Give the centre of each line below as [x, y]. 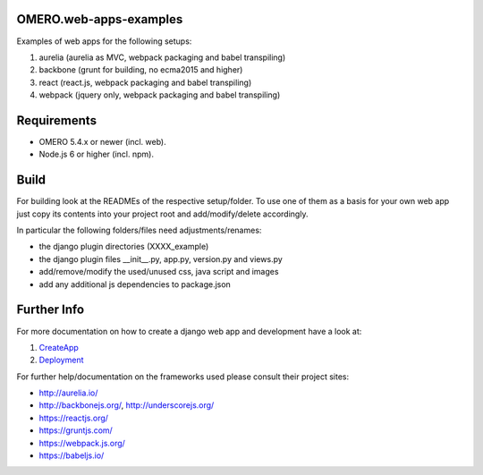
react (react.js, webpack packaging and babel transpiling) [145, 82]
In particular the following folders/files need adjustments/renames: [139, 230]
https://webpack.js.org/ [82, 443]
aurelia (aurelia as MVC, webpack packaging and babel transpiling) [162, 57]
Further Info [51, 310]
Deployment [61, 360]
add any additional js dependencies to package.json [135, 284]
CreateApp [59, 347]
